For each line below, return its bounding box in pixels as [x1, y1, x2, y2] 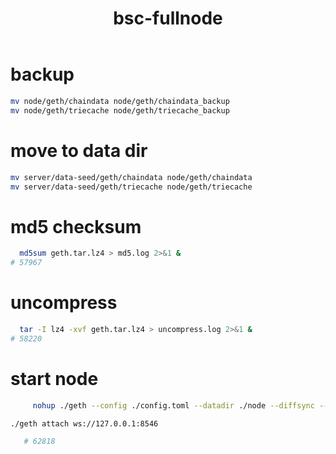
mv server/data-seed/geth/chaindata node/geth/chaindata [10, 172, 253, 182]
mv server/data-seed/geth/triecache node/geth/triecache [10, 182, 253, 192]
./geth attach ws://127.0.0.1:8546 [10, 418, 159, 429]
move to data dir [10, 139, 148, 162]
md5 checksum [10, 215, 142, 238]
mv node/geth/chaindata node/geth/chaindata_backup [10, 96, 230, 106]
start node [10, 367, 99, 390]
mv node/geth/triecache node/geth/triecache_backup [10, 105, 230, 116]
